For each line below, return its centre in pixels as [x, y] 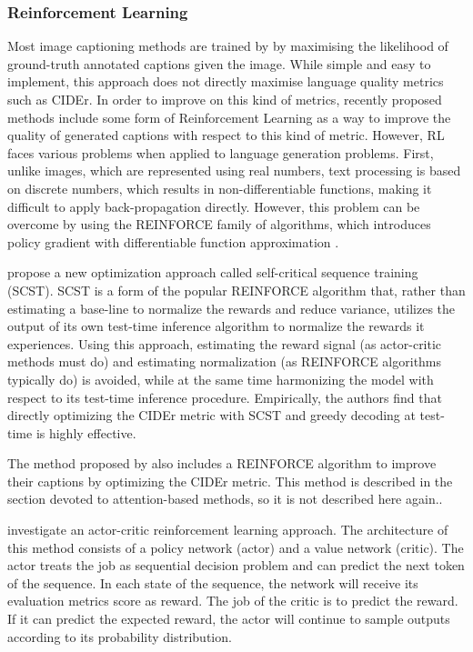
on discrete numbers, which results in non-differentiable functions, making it [220, 188]
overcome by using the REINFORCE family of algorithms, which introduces [219, 224]
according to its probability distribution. [120, 636]
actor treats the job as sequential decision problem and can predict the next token [236, 565]
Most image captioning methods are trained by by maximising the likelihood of [228, 46]
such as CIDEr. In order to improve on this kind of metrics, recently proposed [225, 99]
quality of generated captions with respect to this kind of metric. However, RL [226, 135]
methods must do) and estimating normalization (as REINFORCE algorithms [225, 361]
